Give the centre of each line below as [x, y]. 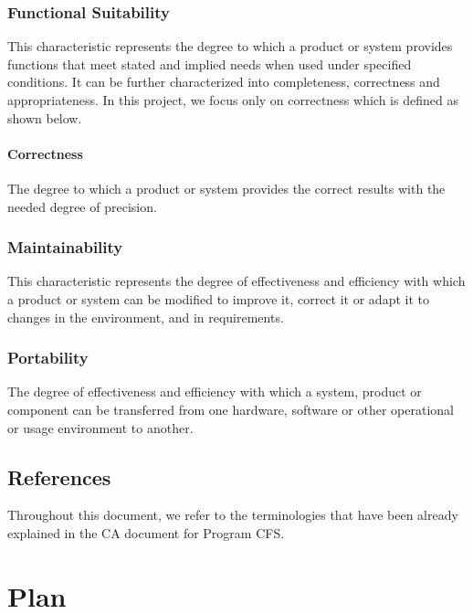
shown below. [45, 117]
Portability [48, 358]
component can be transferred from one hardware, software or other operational [231, 409]
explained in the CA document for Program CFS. [146, 532]
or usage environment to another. [100, 427]
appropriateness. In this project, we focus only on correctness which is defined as [233, 100]
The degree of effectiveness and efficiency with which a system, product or [215, 392]
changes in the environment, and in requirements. [146, 317]
